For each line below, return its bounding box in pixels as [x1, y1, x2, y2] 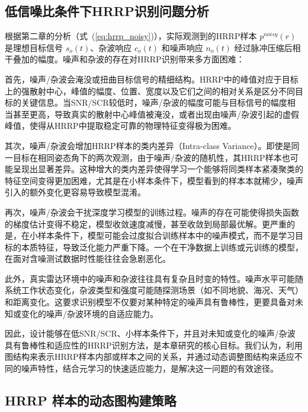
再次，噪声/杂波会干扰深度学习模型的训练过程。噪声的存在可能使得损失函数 [5, 205, 299, 218]
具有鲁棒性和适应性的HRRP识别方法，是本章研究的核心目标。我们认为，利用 [5, 338, 303, 351]
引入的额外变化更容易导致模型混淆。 [5, 186, 146, 198]
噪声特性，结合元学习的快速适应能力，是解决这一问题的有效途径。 [21, 362, 278, 375]
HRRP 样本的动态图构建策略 [5, 391, 177, 410]
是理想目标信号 [5, 41, 63, 53]
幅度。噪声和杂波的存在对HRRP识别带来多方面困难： [37, 53, 245, 65]
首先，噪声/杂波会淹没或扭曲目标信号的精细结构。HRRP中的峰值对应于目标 [5, 72, 299, 85]
